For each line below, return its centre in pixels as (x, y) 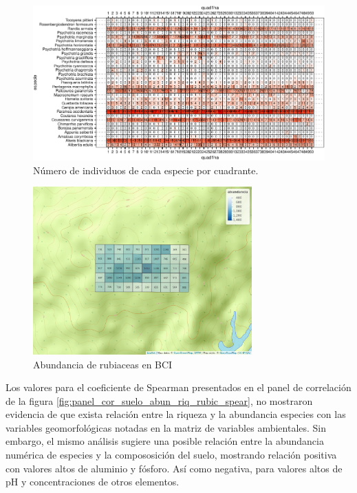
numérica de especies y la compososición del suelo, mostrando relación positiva (171, 455)
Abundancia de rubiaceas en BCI (103, 364)
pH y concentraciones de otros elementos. (93, 482)
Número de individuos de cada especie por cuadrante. (146, 170)
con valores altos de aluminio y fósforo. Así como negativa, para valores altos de (174, 468)
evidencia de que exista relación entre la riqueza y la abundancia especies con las (176, 414)
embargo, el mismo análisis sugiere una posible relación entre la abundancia (165, 441)
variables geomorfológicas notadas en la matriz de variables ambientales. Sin (166, 427)
